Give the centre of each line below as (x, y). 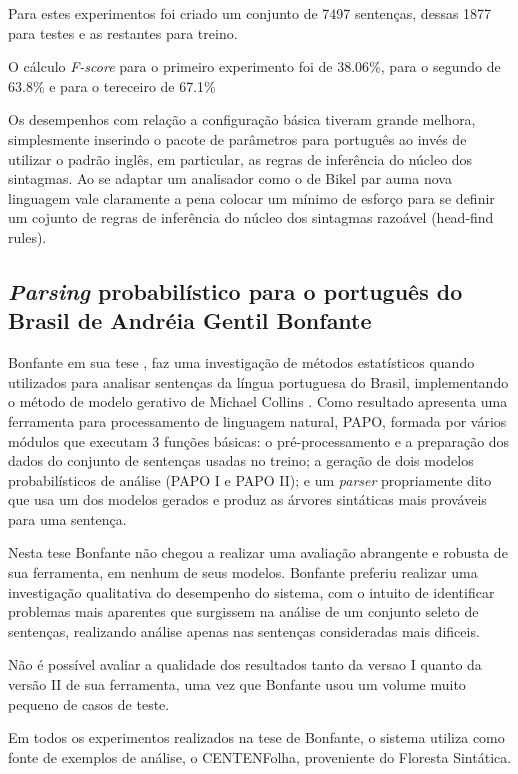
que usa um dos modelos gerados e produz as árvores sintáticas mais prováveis (247, 499)
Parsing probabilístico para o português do (235, 290)
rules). (27, 236)
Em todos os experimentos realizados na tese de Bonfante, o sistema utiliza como (256, 737)
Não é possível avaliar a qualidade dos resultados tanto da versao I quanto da (245, 664)
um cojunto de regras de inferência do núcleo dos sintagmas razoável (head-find (251, 217)
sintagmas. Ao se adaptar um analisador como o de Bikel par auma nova (230, 178)
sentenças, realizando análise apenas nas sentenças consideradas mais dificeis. (244, 630)
